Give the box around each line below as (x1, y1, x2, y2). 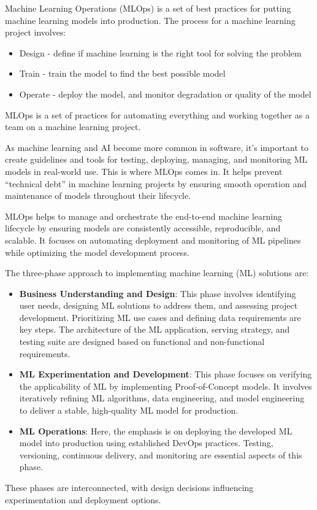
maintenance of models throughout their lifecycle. (5, 189, 191, 202)
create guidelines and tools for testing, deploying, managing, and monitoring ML (5, 153, 308, 166)
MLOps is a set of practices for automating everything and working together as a (5, 108, 310, 121)
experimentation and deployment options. (5, 493, 161, 506)
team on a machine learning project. (5, 120, 141, 133)
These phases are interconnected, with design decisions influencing (5, 481, 254, 493)
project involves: (5, 26, 66, 39)
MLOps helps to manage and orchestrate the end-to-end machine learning (5, 209, 283, 222)
